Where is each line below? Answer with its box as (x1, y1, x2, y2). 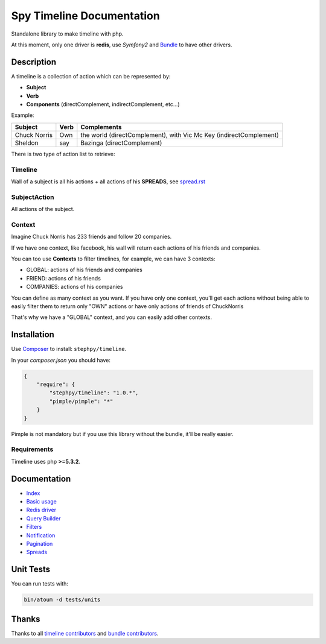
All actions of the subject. (11, 206, 75, 213)
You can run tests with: (11, 580, 69, 587)
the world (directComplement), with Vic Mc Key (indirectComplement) (80, 130, 279, 139)
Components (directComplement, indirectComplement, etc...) (26, 101, 181, 108)
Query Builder (26, 514, 61, 522)
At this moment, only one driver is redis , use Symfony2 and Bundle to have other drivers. (11, 41, 232, 48)
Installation (11, 329, 54, 340)
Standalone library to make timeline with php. (11, 30, 124, 37)
